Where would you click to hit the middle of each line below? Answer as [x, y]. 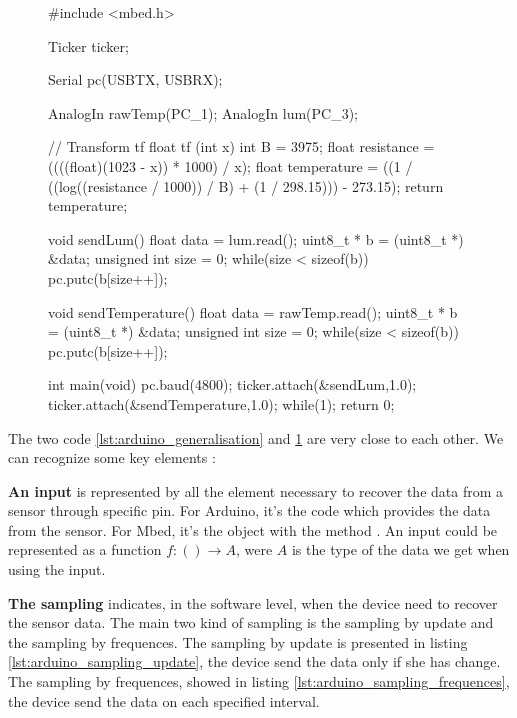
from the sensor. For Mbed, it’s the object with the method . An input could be [253, 529]
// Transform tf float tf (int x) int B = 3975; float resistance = [241, 146]
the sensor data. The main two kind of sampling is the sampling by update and [251, 622]
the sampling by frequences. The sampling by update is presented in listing [238, 641]
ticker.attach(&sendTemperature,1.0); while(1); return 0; [221, 403]
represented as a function [85, 549]
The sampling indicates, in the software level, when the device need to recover [253, 602]
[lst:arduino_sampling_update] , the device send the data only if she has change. [254, 661]
